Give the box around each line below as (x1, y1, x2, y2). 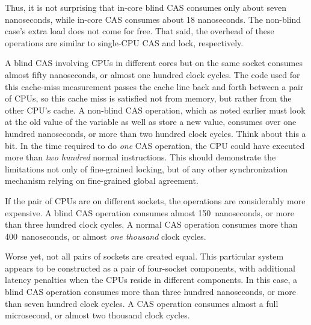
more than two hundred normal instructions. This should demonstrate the (5, 151, 276, 163)
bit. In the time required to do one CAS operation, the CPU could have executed (5, 139, 305, 151)
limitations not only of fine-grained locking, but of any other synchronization (5, 162, 288, 175)
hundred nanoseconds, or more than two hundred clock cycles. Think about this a (5, 127, 306, 139)
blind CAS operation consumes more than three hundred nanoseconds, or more (5, 285, 296, 298)
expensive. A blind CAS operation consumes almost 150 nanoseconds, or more (5, 206, 294, 219)
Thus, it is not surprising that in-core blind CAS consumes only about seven (5, 1, 287, 13)
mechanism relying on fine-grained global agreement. (5, 174, 199, 187)
